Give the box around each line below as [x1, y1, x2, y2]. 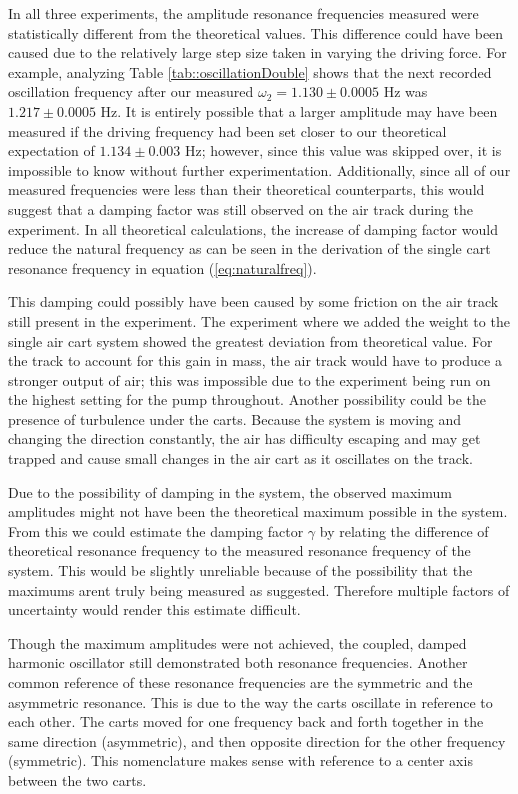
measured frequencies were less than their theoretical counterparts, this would [8, 179, 485, 200]
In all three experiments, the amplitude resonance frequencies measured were [8, 3, 479, 23]
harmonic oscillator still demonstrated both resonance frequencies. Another [8, 652, 468, 673]
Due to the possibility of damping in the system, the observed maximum [8, 481, 452, 502]
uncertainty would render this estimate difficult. [8, 599, 301, 620]
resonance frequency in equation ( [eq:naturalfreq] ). [8, 257, 317, 278]
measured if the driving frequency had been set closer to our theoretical [8, 120, 447, 141]
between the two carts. [8, 769, 147, 790]
